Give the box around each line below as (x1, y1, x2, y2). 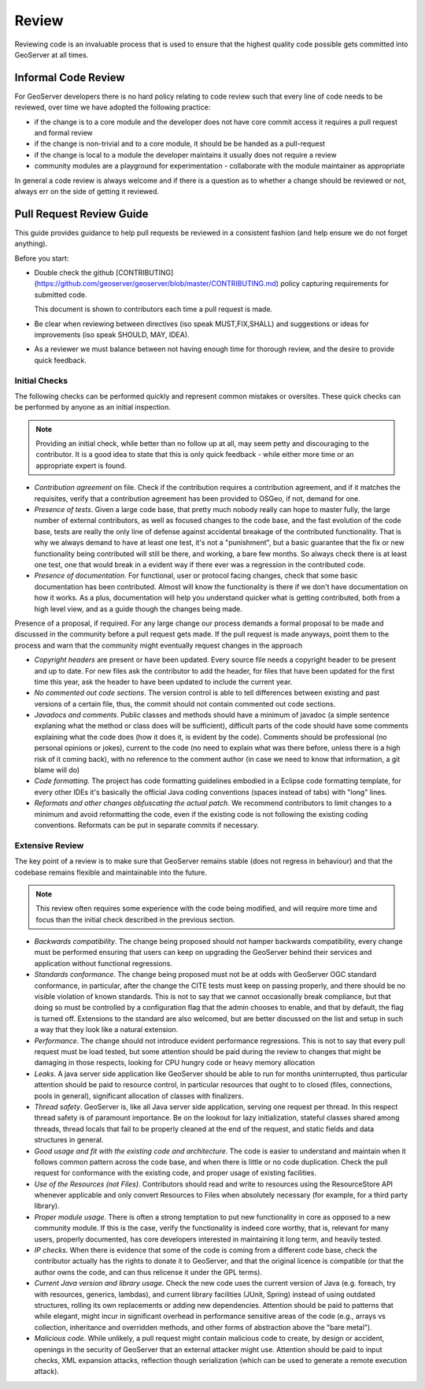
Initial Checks (14, 375, 68, 386)
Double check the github (34, 268, 114, 277)
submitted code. (34, 290, 87, 299)
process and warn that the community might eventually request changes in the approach (14, 641, 303, 650)
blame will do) (34, 765, 80, 775)
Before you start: (14, 253, 69, 263)
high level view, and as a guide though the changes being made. (34, 604, 243, 614)
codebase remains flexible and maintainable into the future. (14, 867, 208, 877)
